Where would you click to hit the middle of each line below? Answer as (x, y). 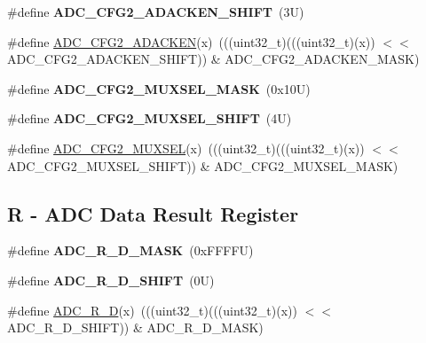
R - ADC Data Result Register (153, 213)
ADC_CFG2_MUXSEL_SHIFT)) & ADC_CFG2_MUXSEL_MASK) (203, 165)
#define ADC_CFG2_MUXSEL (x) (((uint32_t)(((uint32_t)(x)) (186, 148)
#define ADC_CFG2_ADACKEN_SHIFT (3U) (156, 12)
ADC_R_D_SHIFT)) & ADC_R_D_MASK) (135, 327)
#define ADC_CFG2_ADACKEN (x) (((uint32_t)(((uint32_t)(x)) (191, 41)
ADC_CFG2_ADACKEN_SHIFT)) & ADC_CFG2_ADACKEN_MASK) (213, 59)
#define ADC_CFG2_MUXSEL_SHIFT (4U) (150, 118)
